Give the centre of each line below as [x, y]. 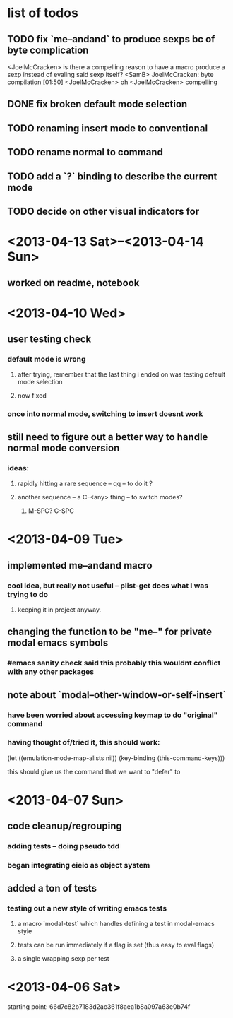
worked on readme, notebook [73, 283]
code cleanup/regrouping [65, 826]
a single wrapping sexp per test [63, 958]
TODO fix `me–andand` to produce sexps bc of [111, 39]
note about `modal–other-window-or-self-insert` [117, 695]
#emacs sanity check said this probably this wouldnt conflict [114, 663]
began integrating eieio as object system [79, 865]
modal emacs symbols [58, 643]
